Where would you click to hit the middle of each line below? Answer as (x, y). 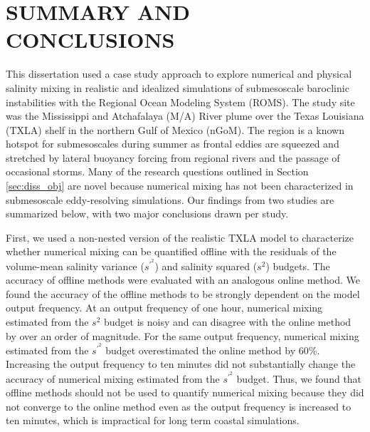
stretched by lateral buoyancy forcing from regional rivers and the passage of (173, 157)
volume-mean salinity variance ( (75, 266)
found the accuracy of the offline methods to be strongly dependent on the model (183, 293)
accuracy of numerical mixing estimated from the (113, 378)
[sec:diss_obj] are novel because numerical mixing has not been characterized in (180, 186)
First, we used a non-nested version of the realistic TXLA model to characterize (180, 237)
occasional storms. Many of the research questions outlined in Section (157, 171)
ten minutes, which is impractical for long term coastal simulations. (153, 420)
